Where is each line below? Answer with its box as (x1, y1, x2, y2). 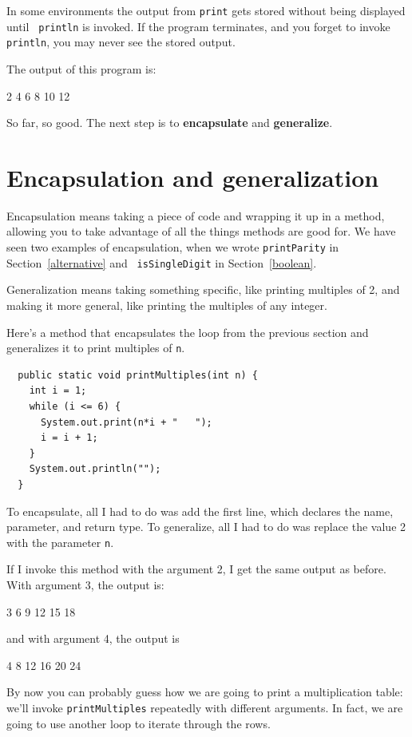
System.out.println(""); (29, 463, 161, 475)
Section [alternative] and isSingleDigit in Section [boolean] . (6, 254, 317, 271)
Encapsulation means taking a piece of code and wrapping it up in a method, (6, 207, 385, 224)
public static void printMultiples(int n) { (18, 369, 258, 381)
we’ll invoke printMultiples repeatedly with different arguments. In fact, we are (6, 699, 403, 715)
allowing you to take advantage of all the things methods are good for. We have (6, 223, 396, 240)
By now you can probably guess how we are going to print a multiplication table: (6, 684, 403, 700)
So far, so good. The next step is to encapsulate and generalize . (6, 114, 333, 131)
